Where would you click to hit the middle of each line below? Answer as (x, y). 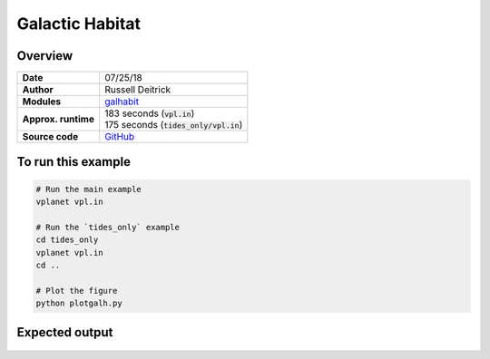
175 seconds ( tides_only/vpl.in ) (174, 125)
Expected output (65, 332)
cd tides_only (67, 240)
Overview (45, 56)
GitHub (120, 137)
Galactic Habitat (78, 24)
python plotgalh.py (79, 303)
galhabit (122, 102)
